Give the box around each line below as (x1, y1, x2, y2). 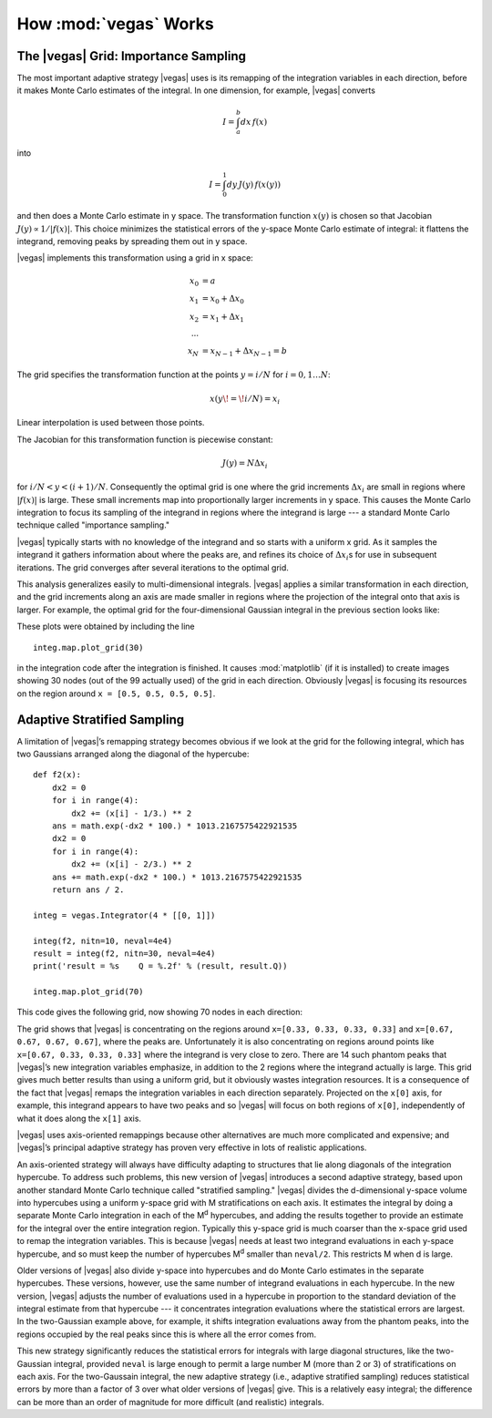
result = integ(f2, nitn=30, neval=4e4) (33, 948, 216, 959)
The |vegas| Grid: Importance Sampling (16, 48, 246, 64)
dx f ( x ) (240, 117, 268, 127)
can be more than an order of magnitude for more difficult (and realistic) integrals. (16, 1396, 324, 1407)
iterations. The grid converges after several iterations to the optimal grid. (16, 561, 289, 573)
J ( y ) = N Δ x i (221, 457, 268, 470)
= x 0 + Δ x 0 (201, 293, 245, 306)
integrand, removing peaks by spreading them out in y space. (16, 236, 248, 247)
